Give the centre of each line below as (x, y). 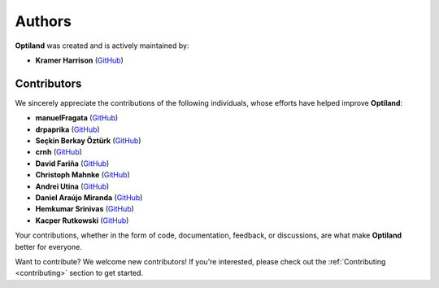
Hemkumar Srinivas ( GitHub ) (85, 209)
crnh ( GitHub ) (59, 152)
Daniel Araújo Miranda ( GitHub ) (89, 197)
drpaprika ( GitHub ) (68, 129)
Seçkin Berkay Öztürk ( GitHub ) (88, 141)
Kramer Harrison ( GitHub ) (79, 60)
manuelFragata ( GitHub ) (77, 118)
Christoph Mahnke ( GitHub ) (83, 175)
